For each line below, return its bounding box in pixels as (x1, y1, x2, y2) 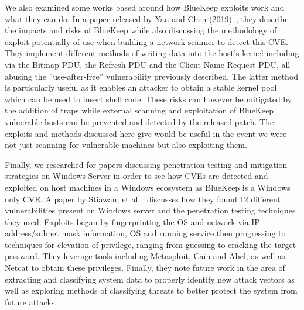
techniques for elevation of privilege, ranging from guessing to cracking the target (5, 238, 296, 250)
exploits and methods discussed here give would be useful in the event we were (5, 127, 287, 139)
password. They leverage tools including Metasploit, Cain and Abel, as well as (5, 250, 285, 262)
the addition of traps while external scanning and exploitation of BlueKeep (5, 104, 274, 116)
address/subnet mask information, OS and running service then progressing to (5, 227, 286, 239)
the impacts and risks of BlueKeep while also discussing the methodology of (5, 24, 277, 36)
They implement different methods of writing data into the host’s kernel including (5, 47, 299, 59)
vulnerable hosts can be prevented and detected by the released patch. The (5, 115, 274, 128)
